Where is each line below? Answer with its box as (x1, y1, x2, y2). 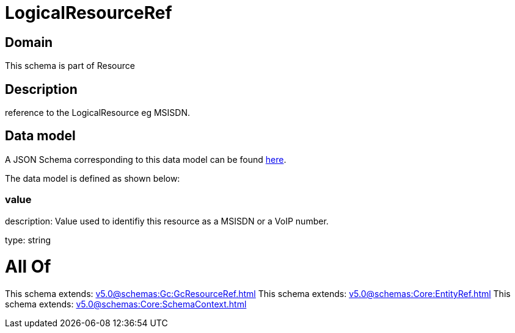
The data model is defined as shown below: (5, 173, 180, 184)
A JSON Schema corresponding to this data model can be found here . (5, 154, 287, 165)
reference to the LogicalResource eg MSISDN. (5, 107, 191, 118)
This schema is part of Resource (5, 60, 135, 71)
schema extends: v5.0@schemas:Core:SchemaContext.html (5, 299, 247, 310)
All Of (5, 256, 51, 277)
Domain (5, 34, 53, 50)
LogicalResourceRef (5, 2, 172, 23)
